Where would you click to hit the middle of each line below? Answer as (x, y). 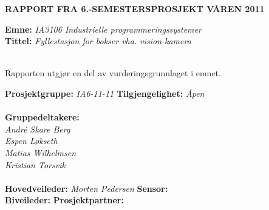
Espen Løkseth (31, 141)
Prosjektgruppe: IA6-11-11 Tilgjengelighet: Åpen (105, 93)
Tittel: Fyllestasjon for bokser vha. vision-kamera (98, 41)
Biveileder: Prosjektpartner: (64, 200)
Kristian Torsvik (35, 164)
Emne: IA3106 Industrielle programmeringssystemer (103, 29)
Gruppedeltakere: (42, 117)
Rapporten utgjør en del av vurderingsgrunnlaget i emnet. (113, 73)
